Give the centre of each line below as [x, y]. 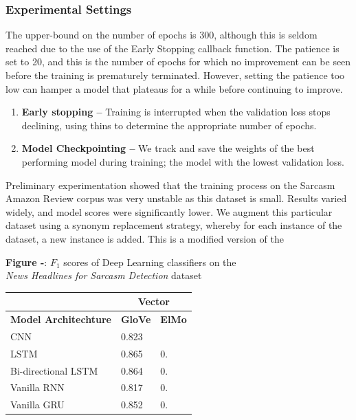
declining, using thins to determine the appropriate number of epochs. [169, 125]
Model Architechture [61, 319]
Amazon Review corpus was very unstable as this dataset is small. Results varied [176, 198]
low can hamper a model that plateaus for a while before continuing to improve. [174, 88]
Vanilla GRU [37, 405]
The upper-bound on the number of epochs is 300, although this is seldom [162, 35]
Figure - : [26, 262]
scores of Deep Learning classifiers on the [150, 262]
